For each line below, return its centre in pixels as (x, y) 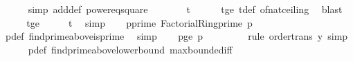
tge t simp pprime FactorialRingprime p (139, 22)
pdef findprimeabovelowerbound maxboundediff (130, 49)
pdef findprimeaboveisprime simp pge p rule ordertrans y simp (176, 36)
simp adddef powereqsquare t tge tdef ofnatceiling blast (185, 9)
